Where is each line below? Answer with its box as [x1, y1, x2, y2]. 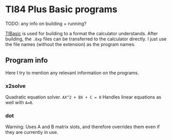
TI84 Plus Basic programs [5, 4, 118, 15]
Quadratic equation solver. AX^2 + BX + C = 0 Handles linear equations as [5, 94, 162, 100]
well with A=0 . [5, 100, 34, 106]
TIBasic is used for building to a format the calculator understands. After [5, 30, 158, 36]
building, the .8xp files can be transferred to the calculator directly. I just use [5, 36, 167, 42]
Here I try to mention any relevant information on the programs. [5, 69, 139, 76]
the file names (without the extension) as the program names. [5, 41, 136, 47]
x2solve [5, 82, 26, 89]
